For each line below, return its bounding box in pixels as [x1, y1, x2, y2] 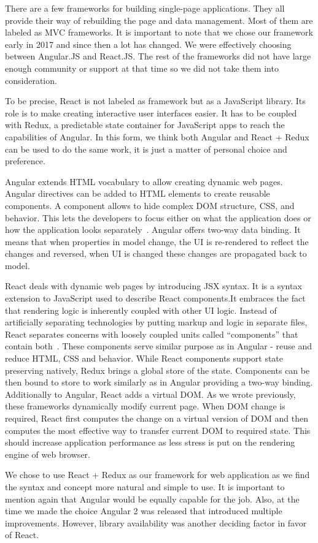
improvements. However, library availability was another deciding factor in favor [5, 516, 307, 529]
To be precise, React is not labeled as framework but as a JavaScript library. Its [5, 94, 306, 107]
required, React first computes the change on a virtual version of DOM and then [5, 412, 308, 424]
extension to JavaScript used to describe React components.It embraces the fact [5, 292, 306, 305]
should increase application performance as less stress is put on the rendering [5, 436, 295, 449]
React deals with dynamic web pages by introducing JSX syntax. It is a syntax [5, 279, 302, 292]
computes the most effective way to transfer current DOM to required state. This [5, 423, 311, 436]
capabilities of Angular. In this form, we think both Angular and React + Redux [5, 130, 309, 143]
